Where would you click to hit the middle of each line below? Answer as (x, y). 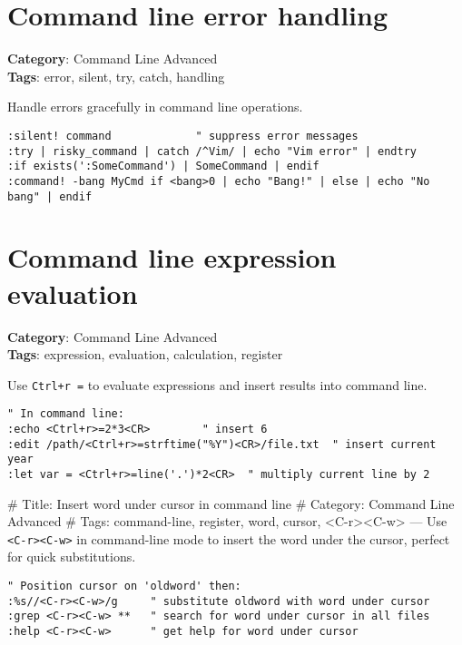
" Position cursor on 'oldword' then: (124, 586)
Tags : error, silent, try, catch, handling (116, 76)
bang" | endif (50, 196)
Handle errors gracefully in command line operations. (155, 107)
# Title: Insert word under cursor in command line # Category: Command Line (231, 503)
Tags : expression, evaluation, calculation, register (145, 354)
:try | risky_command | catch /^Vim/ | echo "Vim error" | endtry (212, 151)
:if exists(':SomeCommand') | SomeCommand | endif (163, 166)
